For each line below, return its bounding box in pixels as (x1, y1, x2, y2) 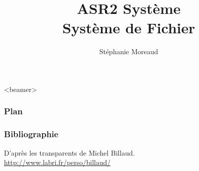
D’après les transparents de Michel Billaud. (4, 147, 135, 158)
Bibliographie (4, 128, 58, 140)
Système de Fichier (62, 17, 196, 38)
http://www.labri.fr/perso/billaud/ (4, 157, 111, 168)
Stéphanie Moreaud (99, 46, 158, 57)
